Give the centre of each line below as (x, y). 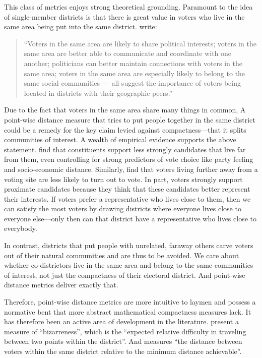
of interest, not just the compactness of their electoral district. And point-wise (125, 275)
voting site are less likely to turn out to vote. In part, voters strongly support (123, 179)
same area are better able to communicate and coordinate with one (128, 53)
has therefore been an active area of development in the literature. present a (121, 321)
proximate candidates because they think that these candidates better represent (127, 189)
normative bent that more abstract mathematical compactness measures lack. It (128, 311)
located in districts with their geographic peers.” (98, 93)
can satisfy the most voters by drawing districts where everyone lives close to (123, 208)
